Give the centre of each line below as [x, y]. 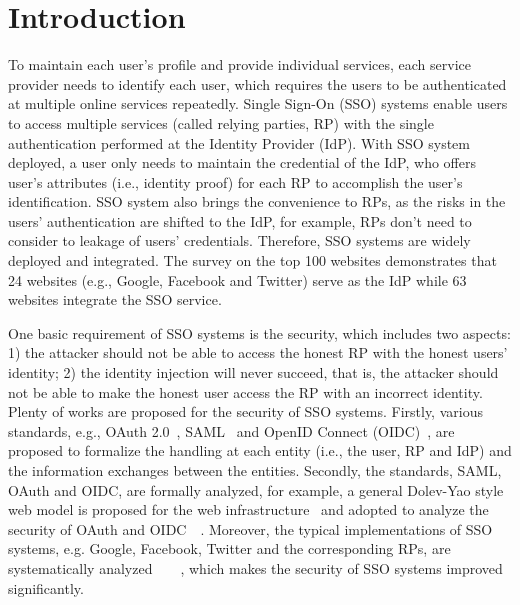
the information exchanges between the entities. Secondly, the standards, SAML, [255, 470]
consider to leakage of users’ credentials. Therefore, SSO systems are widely [239, 240]
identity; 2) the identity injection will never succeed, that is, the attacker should [253, 372]
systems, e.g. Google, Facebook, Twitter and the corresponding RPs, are [229, 548]
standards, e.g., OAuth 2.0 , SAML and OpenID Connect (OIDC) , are [231, 430]
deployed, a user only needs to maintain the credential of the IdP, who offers [242, 162]
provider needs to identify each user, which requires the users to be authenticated [257, 83]
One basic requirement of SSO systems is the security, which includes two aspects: [259, 332]
